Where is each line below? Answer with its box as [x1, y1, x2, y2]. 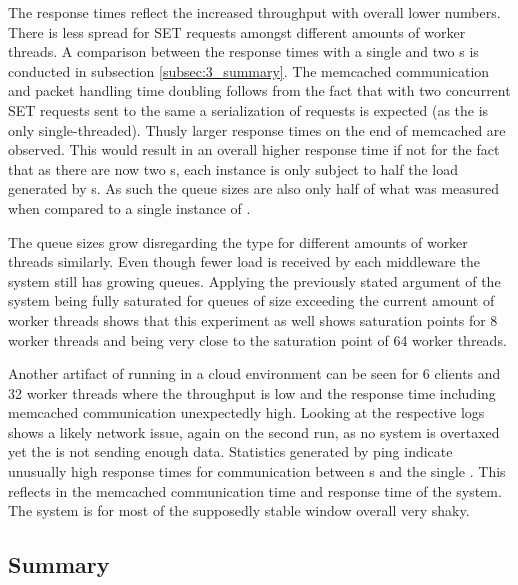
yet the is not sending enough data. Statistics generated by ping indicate [8, 441, 453, 462]
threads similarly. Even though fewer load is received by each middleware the [8, 251, 480, 272]
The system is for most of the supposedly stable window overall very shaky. [8, 500, 470, 521]
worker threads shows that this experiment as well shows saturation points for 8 [8, 309, 498, 330]
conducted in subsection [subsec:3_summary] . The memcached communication [8, 60, 490, 81]
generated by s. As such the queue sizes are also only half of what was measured [8, 178, 500, 199]
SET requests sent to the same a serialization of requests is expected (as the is [8, 99, 489, 120]
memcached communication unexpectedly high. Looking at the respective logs [8, 402, 485, 423]
